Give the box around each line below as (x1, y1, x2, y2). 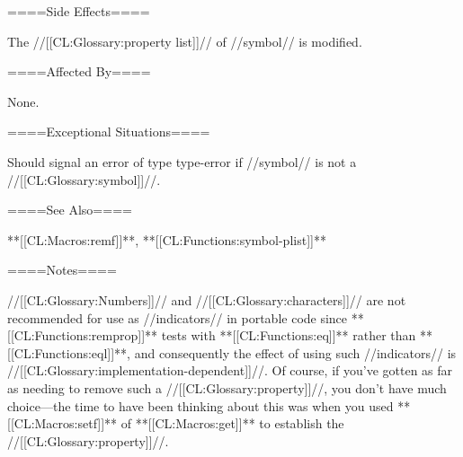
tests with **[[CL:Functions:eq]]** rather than (161, 326, 416, 345)
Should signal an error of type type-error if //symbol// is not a (7, 152, 357, 171)
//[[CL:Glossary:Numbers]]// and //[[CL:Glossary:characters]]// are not (7, 290, 406, 309)
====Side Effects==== (7, 2, 150, 20)
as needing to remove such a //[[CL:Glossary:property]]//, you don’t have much (7, 378, 447, 397)
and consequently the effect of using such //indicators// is (134, 343, 457, 362)
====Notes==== (7, 260, 117, 279)
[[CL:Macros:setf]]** (7, 414, 118, 433)
